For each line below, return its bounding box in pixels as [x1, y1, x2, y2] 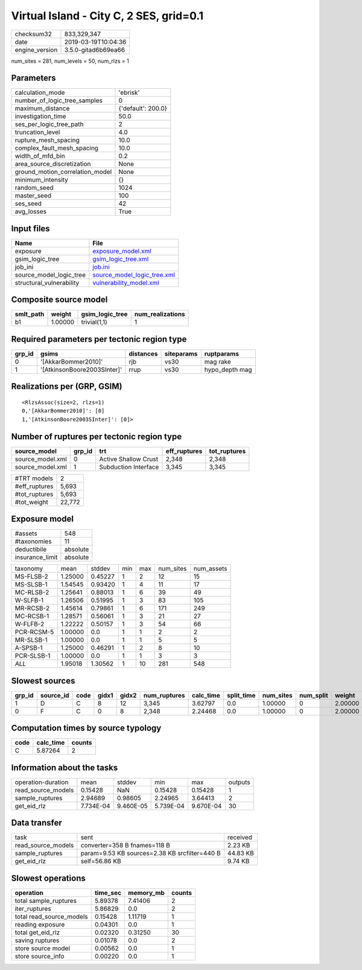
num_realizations [134, 310, 185, 318]
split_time [226, 691, 256, 699]
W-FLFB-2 [14, 620, 45, 628]
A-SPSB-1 [14, 644, 43, 652]
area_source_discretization [14, 160, 91, 169]
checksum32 [14, 30, 52, 38]
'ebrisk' [118, 88, 140, 97]
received [227, 833, 253, 842]
